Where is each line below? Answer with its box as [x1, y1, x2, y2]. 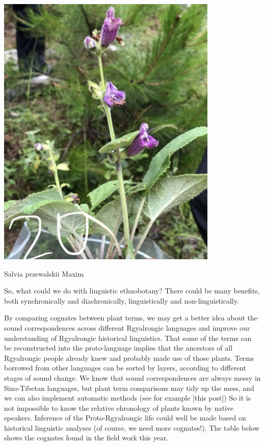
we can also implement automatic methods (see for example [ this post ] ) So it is [4, 392, 251, 403]
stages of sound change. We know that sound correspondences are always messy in [4, 372, 261, 383]
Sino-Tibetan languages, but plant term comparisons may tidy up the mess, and [4, 382, 254, 393]
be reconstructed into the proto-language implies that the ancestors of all [4, 342, 233, 353]
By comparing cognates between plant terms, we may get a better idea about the [4, 312, 258, 323]
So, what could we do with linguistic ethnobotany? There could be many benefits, [4, 285, 260, 296]
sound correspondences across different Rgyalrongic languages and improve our [4, 322, 250, 333]
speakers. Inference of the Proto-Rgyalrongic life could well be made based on [4, 412, 246, 423]
